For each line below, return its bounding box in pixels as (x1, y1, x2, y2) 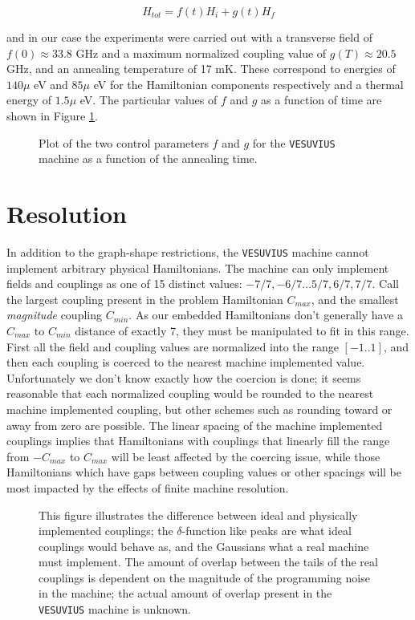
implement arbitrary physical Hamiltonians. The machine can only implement (6, 259, 389, 276)
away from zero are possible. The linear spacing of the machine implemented (6, 416, 383, 433)
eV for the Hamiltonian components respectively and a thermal (93, 75, 404, 92)
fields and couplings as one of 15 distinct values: (6, 275, 242, 292)
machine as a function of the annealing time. (39, 150, 258, 167)
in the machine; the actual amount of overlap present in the (39, 585, 332, 602)
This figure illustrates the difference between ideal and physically (39, 506, 358, 523)
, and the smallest (311, 290, 399, 307)
